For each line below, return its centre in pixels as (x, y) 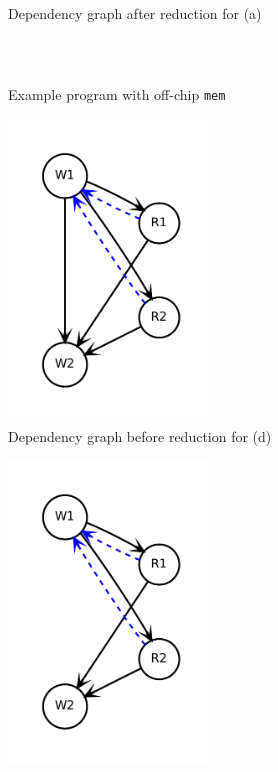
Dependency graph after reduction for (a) (135, 13)
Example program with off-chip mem (117, 94)
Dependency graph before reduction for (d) (140, 435)
